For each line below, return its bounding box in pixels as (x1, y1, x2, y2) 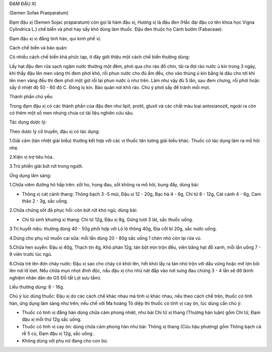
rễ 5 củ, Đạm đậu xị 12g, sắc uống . (22, 330, 95, 337)
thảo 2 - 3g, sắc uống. (22, 198, 68, 204)
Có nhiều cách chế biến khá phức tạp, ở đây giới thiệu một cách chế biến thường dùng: (9, 54, 190, 60)
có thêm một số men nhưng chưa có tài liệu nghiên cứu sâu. (9, 110, 134, 116)
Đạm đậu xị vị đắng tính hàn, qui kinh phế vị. (9, 35, 102, 41)
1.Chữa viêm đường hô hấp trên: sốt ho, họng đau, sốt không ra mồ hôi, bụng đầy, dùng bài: (9, 182, 199, 188)
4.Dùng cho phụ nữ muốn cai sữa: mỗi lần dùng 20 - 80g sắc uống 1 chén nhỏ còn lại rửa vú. (9, 235, 202, 241)
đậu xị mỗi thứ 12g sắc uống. (22, 316, 82, 322)
